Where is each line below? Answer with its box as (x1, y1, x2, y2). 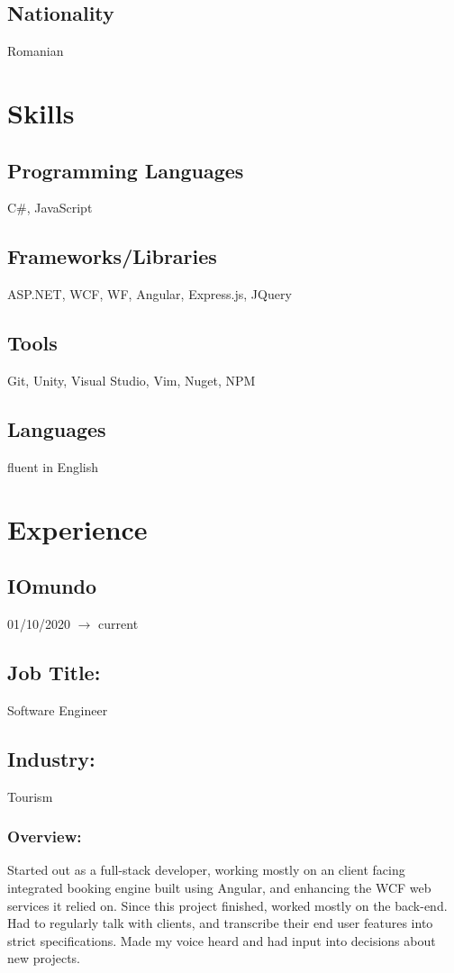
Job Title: (7, 658, 101, 686)
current (98, 614, 139, 632)
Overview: (7, 825, 82, 848)
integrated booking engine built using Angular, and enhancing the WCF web (7, 878, 431, 896)
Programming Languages (7, 156, 244, 184)
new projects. (7, 949, 81, 968)
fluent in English (7, 457, 99, 476)
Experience (7, 510, 148, 547)
